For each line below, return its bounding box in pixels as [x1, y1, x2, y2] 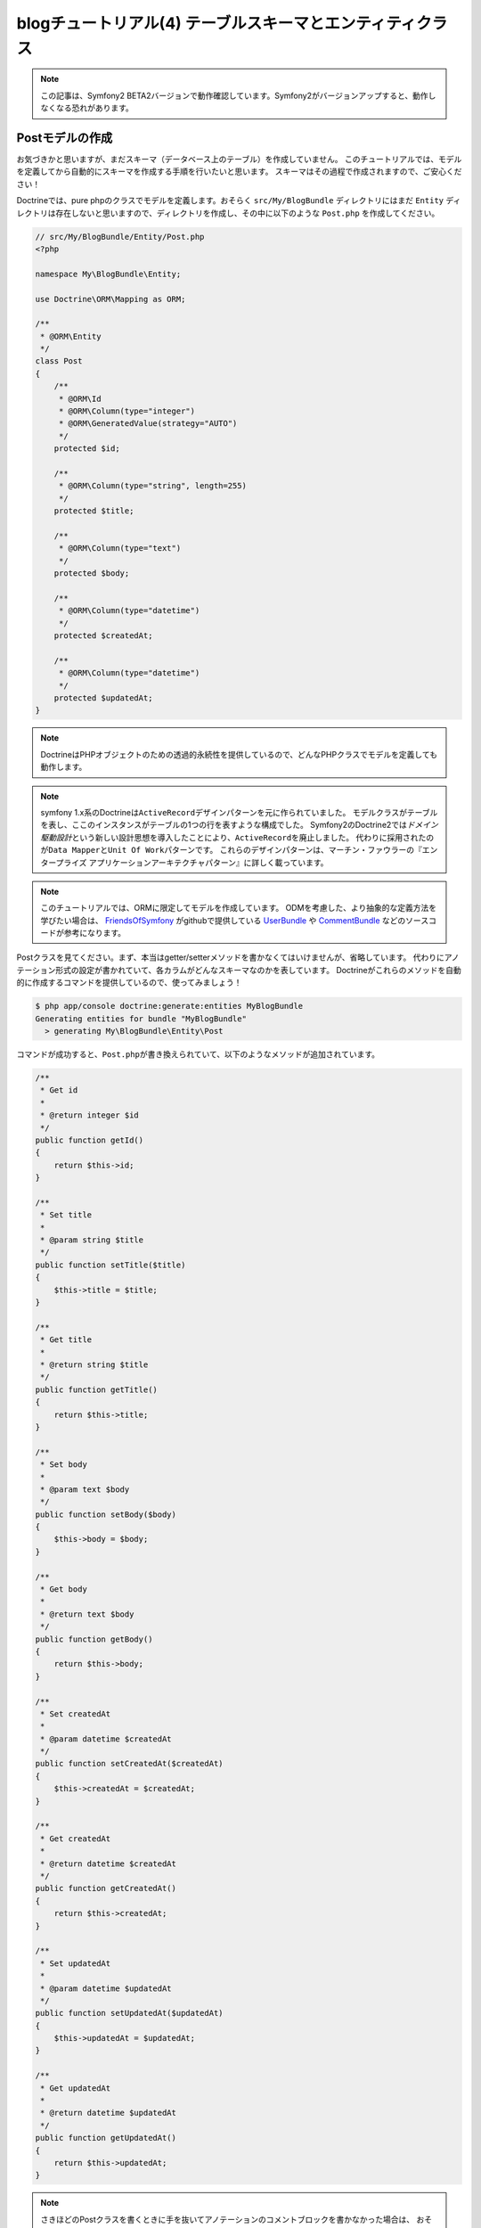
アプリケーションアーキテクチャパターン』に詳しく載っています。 [88, 856, 329, 868]
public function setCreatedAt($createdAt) [35, 1758, 224, 1769]
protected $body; [53, 569, 130, 578]
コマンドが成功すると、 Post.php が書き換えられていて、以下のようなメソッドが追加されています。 [16, 1049, 380, 1060]
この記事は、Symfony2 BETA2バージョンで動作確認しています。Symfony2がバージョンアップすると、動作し [40, 90, 436, 101]
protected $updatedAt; [53, 693, 153, 703]
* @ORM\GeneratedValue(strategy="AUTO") [58, 419, 238, 429]
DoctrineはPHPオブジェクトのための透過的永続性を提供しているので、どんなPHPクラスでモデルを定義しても [40, 749, 438, 759]
